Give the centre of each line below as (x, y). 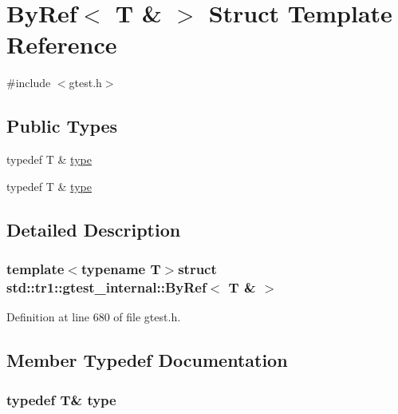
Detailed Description (94, 229)
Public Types (62, 126)
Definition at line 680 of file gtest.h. (94, 317)
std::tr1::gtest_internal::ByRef (106, 287)
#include (29, 83)
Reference (62, 44)
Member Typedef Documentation (147, 360)
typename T (121, 269)
